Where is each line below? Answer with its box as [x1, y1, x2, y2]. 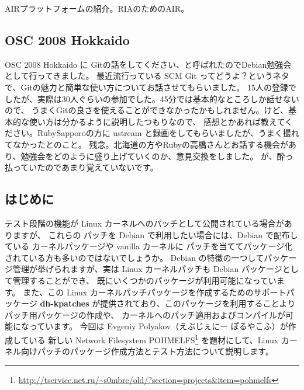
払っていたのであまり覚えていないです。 [5, 161, 158, 173]
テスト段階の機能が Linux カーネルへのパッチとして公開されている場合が [5, 217, 284, 229]
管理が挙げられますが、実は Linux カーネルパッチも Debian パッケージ [12, 263, 282, 275]
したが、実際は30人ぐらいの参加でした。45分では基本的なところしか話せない [5, 92, 299, 105]
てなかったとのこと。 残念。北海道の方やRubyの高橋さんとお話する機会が [5, 138, 288, 150]
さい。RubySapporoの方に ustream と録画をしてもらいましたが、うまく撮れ [12, 127, 299, 139]
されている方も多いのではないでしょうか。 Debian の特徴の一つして [5, 251, 264, 263]
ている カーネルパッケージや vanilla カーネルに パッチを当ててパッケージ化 [5, 240, 293, 252]
